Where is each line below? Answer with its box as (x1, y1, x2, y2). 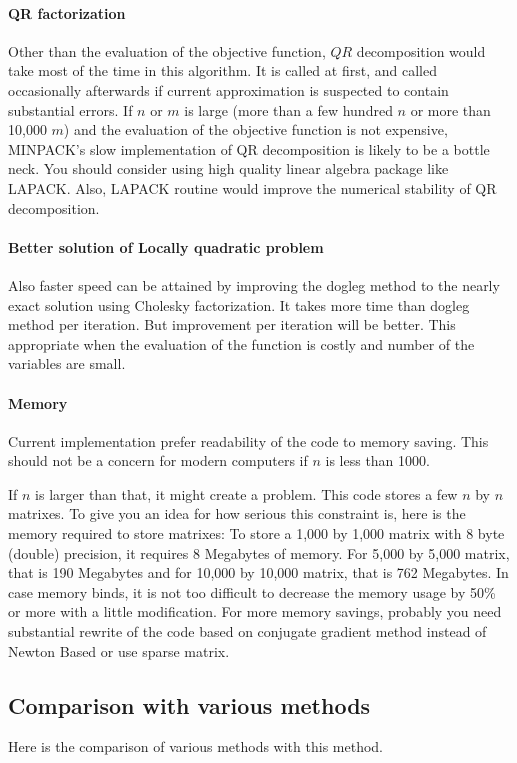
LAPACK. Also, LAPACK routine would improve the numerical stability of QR (8, 177, 497, 198)
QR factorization (8, 2, 126, 23)
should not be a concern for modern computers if (8, 450, 308, 471)
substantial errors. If (8, 99, 133, 120)
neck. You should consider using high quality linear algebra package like (8, 158, 449, 179)
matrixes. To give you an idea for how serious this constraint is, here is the (8, 503, 466, 524)
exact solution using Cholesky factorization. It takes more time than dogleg (8, 294, 470, 315)
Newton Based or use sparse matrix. (8, 640, 230, 661)
